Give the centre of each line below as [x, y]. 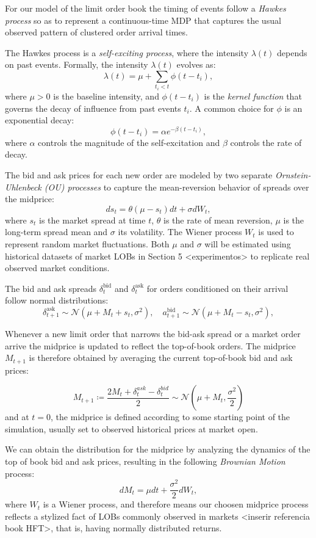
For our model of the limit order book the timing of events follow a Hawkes [145, 8]
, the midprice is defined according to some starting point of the [171, 417]
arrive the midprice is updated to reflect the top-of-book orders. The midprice [150, 345]
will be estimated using [248, 243]
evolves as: [196, 64]
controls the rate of [266, 142]
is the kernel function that [253, 96]
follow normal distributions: [57, 300]
